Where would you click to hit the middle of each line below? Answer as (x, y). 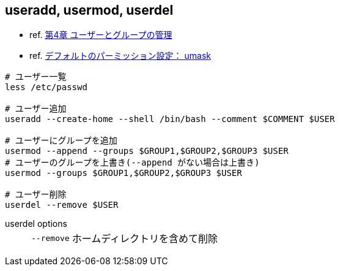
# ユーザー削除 (36, 195)
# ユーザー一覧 (36, 77)
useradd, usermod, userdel (89, 10)
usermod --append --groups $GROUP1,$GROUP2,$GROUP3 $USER (147, 151)
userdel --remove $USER (62, 205)
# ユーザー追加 (36, 109)
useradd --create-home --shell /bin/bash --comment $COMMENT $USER (170, 119)
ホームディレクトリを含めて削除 (145, 239)
